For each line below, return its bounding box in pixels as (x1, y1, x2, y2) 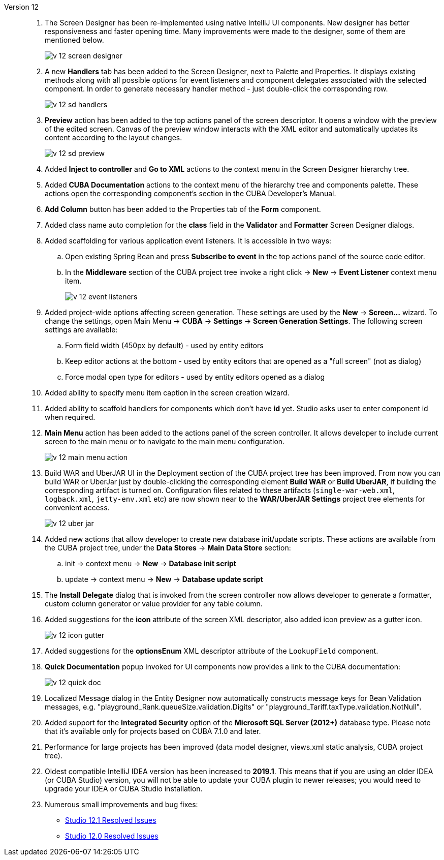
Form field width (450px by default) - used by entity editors (65, 341, 264, 350)
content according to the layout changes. (45, 133, 182, 142)
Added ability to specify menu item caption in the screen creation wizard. (45, 388, 290, 397)
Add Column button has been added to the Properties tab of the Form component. (45, 205, 321, 213)
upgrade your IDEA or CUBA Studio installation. (45, 784, 203, 793)
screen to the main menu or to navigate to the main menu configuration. (45, 437, 285, 446)
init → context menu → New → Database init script (65, 559, 236, 568)
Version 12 (4, 3, 39, 11)
